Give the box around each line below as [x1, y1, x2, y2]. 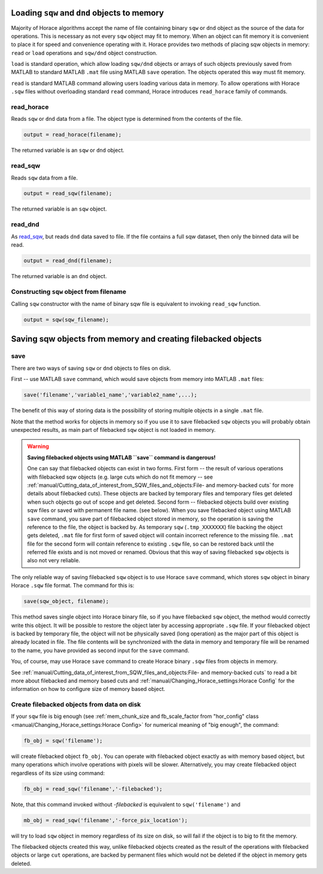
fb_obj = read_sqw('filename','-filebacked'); [23, 785, 163, 792]
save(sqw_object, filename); [23, 598, 109, 605]
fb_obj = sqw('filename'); [23, 737, 103, 744]
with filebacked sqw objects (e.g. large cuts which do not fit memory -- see [27, 473, 214, 480]
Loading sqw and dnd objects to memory [11, 8, 164, 18]
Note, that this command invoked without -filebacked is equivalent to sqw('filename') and [11, 800, 240, 808]
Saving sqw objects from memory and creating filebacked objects [11, 334, 262, 344]
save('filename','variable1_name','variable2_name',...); [23, 392, 197, 398]
